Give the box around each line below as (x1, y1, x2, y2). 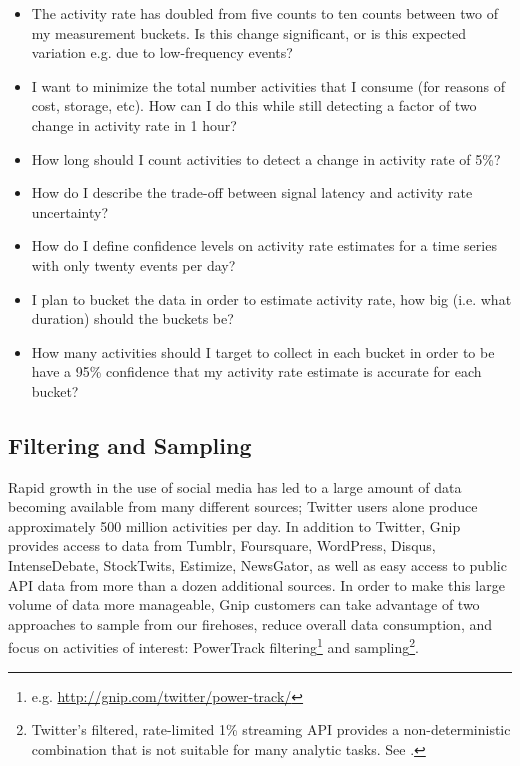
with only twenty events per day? (31, 254, 236, 275)
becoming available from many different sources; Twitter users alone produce (8, 496, 478, 517)
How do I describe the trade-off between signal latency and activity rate (31, 182, 473, 203)
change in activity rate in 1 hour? (31, 114, 237, 135)
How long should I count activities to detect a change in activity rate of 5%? (31, 148, 501, 169)
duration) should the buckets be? (31, 308, 234, 329)
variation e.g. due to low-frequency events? (31, 42, 293, 63)
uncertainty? (31, 201, 109, 222)
